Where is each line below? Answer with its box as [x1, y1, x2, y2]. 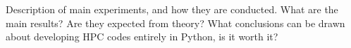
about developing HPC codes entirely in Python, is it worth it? [6, 29, 278, 44]
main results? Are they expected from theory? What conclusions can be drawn [6, 15, 345, 30]
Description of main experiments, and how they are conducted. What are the [6, 2, 338, 16]
